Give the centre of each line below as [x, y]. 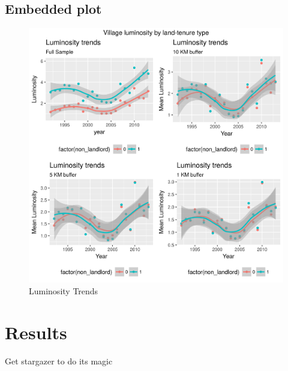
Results [36, 332]
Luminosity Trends [64, 290]
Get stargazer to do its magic [59, 361]
